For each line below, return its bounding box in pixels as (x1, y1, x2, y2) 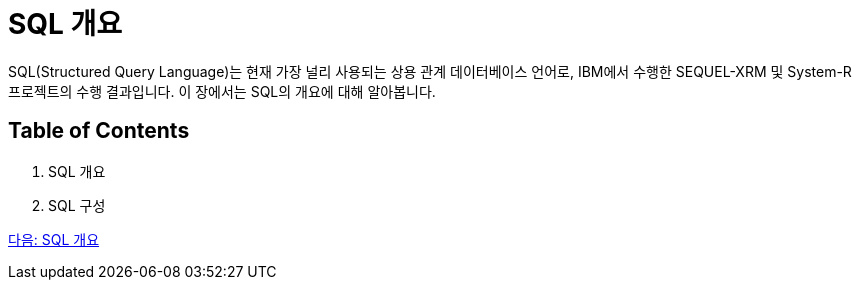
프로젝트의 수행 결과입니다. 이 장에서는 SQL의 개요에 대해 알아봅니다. (8, 82, 436, 100)
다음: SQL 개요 (8, 230, 100, 248)
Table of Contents (8, 118, 190, 144)
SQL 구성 (48, 196, 106, 214)
